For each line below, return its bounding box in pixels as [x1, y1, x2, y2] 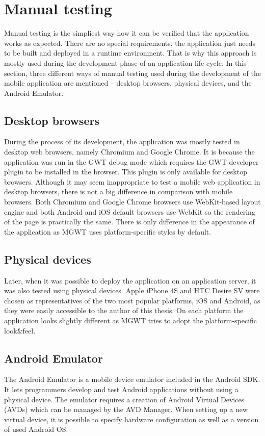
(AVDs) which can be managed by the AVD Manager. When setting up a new [4, 404, 248, 415]
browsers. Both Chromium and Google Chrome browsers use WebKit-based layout [4, 196, 261, 207]
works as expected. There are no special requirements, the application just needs [4, 37, 255, 48]
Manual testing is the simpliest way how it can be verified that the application [4, 28, 249, 38]
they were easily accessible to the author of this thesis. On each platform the [4, 305, 244, 316]
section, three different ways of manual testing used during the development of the [4, 67, 261, 78]
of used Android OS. [4, 424, 68, 434]
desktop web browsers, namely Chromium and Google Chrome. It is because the [4, 146, 255, 157]
